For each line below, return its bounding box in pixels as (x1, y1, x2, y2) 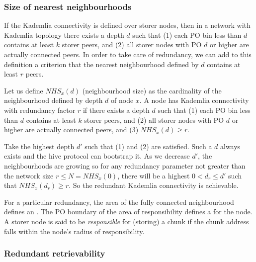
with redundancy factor (4, 104, 76, 115)
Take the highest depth (4, 141, 75, 151)
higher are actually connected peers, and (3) (4, 124, 139, 135)
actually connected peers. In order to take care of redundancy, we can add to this (4, 49, 252, 59)
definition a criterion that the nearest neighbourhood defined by (4, 59, 199, 69)
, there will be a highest (117, 170, 190, 180)
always (220, 141, 241, 151)
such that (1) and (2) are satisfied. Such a (85, 141, 212, 151)
